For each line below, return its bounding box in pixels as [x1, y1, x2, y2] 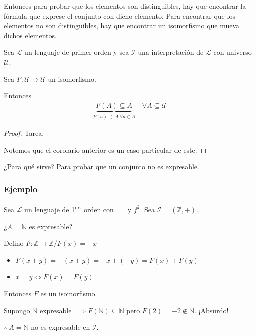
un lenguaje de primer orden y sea [24, 47, 129, 57]
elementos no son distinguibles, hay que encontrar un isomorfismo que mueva [4, 20, 240, 31]
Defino [4, 238, 24, 248]
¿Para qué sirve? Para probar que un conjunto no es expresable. [4, 161, 199, 172]
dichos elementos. [4, 30, 57, 40]
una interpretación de [138, 47, 204, 57]
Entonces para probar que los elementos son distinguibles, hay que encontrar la [4, 1, 246, 11]
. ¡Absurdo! [194, 305, 229, 315]
